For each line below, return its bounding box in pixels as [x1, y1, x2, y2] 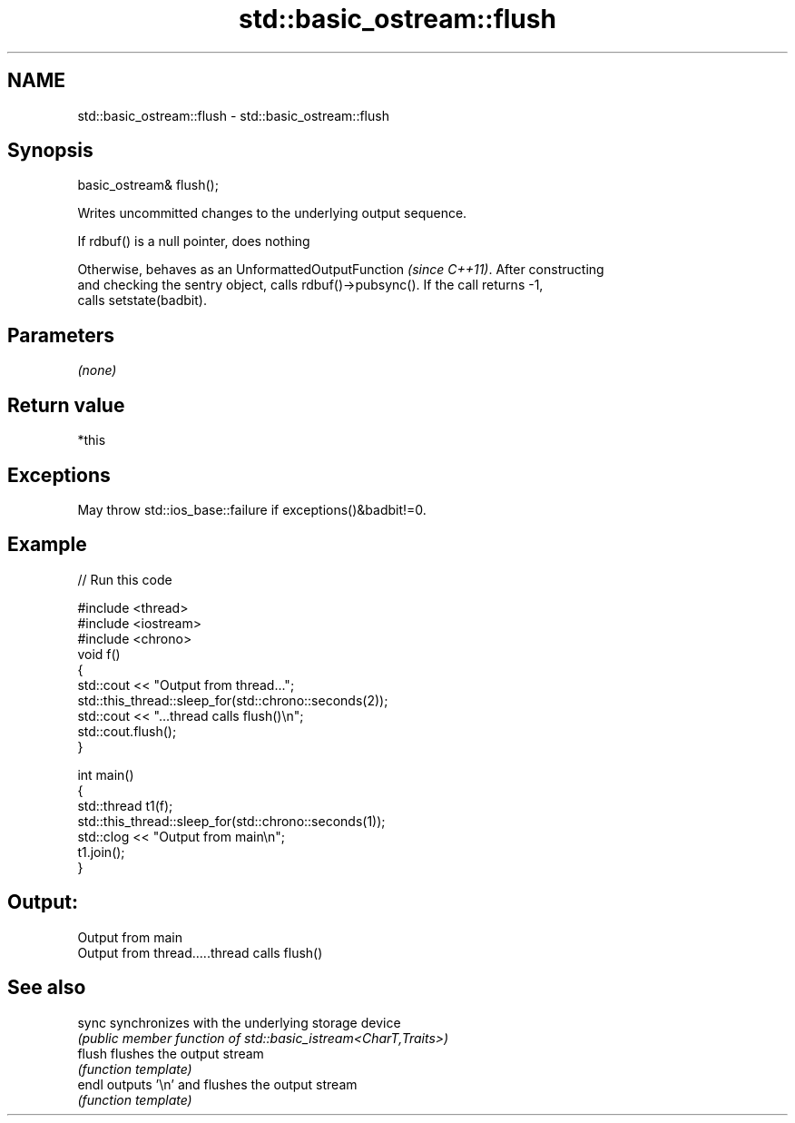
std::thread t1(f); [77, 797, 173, 813]
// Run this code [77, 571, 172, 587]
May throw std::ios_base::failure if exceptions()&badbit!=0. [77, 501, 427, 517]
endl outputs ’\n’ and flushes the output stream [77, 1076, 358, 1092]
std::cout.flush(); [77, 723, 177, 739]
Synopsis [7, 139, 93, 163]
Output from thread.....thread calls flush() [77, 944, 323, 960]
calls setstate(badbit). [77, 292, 207, 309]
